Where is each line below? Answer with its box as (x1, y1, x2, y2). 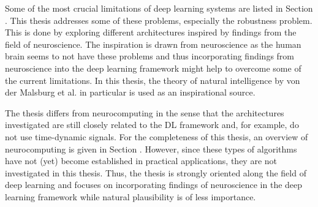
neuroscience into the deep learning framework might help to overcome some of (5, 61, 301, 74)
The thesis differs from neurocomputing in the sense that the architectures (5, 106, 284, 119)
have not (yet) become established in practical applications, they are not (5, 154, 278, 167)
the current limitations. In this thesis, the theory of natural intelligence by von (5, 73, 300, 86)
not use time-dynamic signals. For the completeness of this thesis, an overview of (5, 130, 308, 143)
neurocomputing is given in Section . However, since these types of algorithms (5, 142, 297, 155)
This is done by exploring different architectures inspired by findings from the (5, 26, 297, 39)
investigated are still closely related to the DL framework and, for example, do (5, 118, 299, 131)
